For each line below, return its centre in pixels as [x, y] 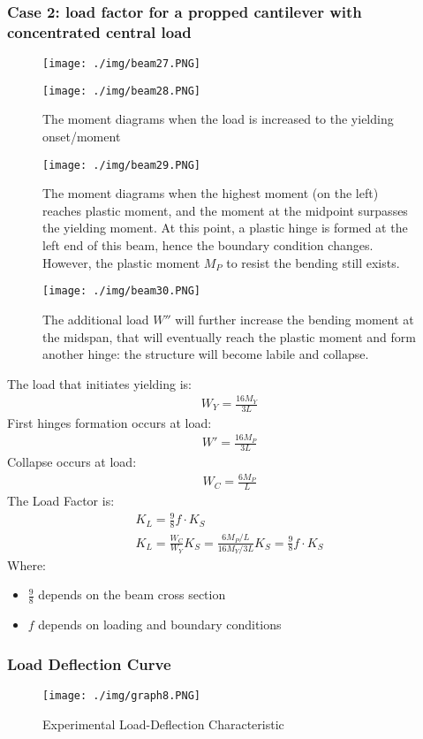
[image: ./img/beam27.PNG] [121, 64]
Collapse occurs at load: [72, 462]
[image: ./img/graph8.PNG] [121, 696]
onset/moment [82, 137]
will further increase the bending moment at [295, 319]
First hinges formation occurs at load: [110, 422]
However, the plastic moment [121, 262]
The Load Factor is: [61, 501]
